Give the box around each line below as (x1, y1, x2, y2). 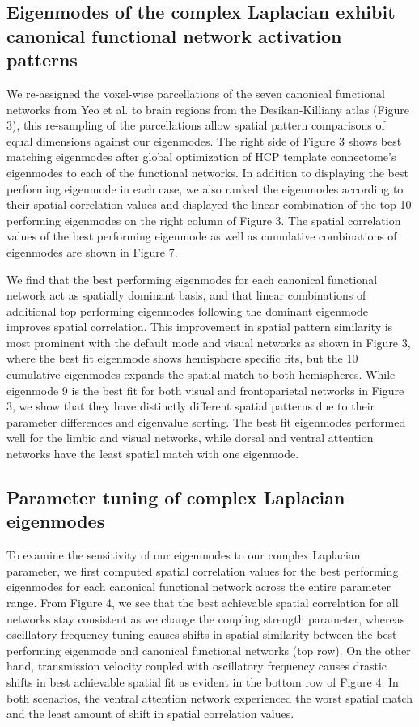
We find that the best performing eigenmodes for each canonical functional (6, 270, 378, 287)
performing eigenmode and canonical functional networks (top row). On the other (6, 641, 411, 658)
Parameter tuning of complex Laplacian (6, 485, 345, 510)
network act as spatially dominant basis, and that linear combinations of (6, 287, 366, 304)
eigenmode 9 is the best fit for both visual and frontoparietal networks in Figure (6, 381, 404, 398)
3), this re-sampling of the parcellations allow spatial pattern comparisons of (6, 117, 385, 134)
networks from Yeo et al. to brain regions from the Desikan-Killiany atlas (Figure (6, 100, 409, 117)
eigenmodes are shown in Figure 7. (6, 243, 178, 260)
